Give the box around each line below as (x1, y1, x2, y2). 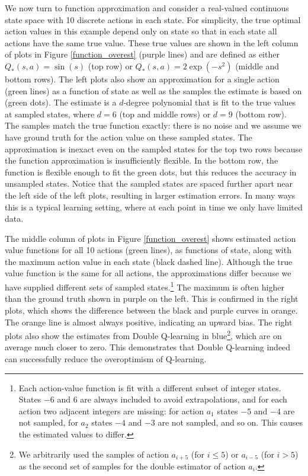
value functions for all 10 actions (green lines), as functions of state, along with (5, 244, 291, 256)
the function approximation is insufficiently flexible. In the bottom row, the (5, 154, 278, 167)
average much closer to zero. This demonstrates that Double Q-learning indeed (5, 341, 291, 353)
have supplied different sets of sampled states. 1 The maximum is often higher (5, 279, 284, 293)
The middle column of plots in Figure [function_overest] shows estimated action (5, 232, 296, 244)
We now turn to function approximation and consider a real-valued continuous (5, 2, 289, 14)
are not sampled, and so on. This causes (158, 416, 303, 429)
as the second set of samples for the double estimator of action (18, 459, 246, 472)
